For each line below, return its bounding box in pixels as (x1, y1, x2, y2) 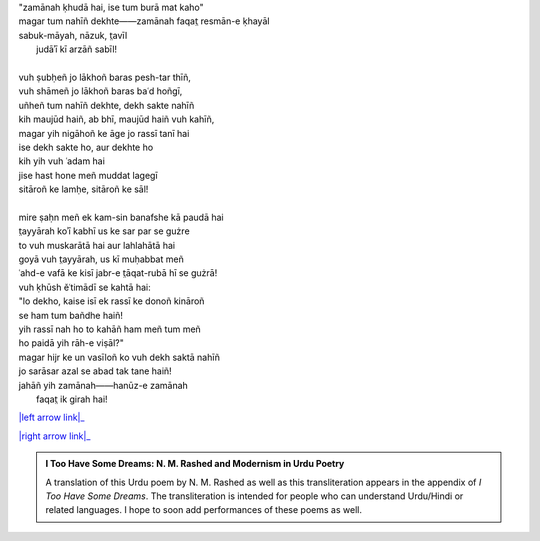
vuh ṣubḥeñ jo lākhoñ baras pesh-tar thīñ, (18, 71, 192, 83)
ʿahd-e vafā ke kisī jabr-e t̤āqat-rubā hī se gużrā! (18, 267, 218, 279)
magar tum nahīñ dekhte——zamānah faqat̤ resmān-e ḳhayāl (18, 15, 270, 27)
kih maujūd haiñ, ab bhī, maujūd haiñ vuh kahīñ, (18, 113, 215, 125)
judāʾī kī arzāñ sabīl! (36, 43, 118, 55)
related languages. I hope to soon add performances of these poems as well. (45, 504, 362, 516)
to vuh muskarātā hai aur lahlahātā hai (18, 239, 175, 251)
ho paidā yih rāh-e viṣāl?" (18, 337, 124, 349)
